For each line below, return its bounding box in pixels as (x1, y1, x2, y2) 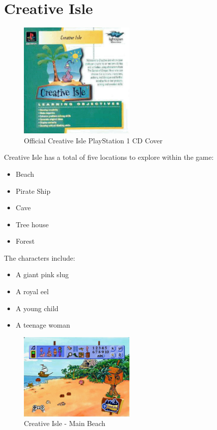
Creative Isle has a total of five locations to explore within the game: (4, 152, 214, 162)
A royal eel (15, 286, 49, 297)
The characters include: (4, 252, 75, 263)
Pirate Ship (15, 185, 51, 196)
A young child (15, 303, 59, 313)
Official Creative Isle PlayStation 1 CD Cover (24, 135, 163, 145)
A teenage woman (15, 320, 70, 330)
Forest (15, 236, 35, 246)
